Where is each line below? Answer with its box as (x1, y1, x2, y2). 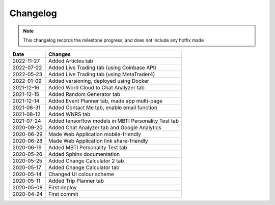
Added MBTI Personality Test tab (48, 144, 127, 151)
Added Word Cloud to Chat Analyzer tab (48, 84, 145, 91)
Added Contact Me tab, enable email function (48, 104, 157, 111)
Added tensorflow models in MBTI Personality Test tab (48, 117, 179, 124)
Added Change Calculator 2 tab (48, 157, 124, 164)
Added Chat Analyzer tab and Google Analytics (48, 124, 161, 131)
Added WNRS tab (48, 111, 91, 118)
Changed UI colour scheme (48, 170, 114, 178)
